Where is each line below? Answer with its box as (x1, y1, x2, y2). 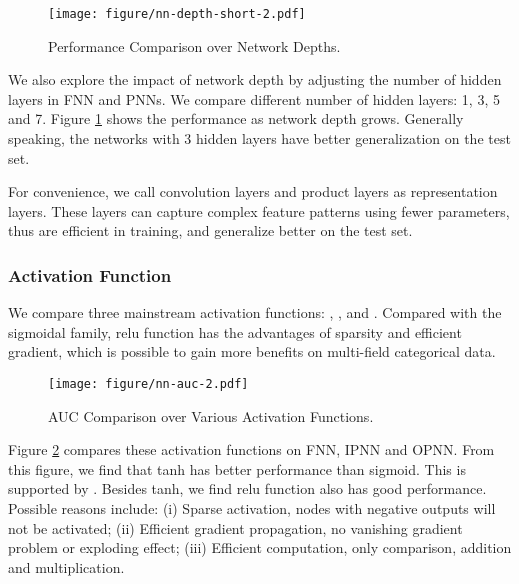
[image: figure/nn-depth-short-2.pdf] (48, 7, 306, 21)
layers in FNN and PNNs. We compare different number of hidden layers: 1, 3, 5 (8, 88, 500, 109)
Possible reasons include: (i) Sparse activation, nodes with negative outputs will (8, 498, 496, 519)
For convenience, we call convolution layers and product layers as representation (8, 181, 498, 202)
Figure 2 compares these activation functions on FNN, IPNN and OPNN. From (8, 439, 495, 460)
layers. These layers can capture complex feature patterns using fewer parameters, (8, 200, 510, 221)
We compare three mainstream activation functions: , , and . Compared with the (8, 302, 502, 323)
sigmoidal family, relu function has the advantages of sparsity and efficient (8, 321, 462, 342)
